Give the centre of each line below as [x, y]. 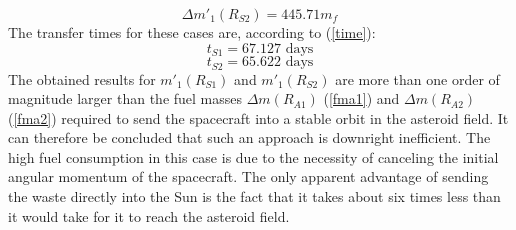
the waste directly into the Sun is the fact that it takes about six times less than [254, 196]
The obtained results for [82, 78]
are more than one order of [417, 78]
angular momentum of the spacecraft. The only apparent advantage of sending [248, 176]
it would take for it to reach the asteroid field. [149, 215]
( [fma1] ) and [361, 98]
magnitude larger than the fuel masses [125, 98]
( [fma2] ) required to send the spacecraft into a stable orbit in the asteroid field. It [258, 117]
